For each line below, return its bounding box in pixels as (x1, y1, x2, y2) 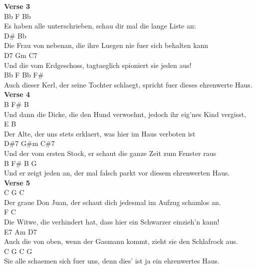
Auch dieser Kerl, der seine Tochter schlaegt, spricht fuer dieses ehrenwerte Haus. (4, 79, 253, 89)
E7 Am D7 (4, 226, 37, 236)
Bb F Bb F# (4, 69, 44, 80)
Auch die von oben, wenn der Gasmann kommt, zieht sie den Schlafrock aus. (4, 236, 238, 246)
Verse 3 (4, 1, 30, 11)
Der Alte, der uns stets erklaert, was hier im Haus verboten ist (4, 128, 196, 138)
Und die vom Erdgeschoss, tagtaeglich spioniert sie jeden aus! (4, 59, 192, 70)
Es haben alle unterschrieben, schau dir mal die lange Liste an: (4, 20, 196, 31)
